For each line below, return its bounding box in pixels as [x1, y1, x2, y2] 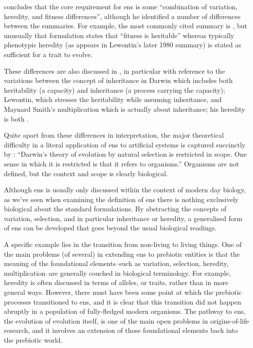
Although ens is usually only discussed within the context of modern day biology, [4, 184, 246, 195]
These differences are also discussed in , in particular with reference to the [4, 65, 225, 76]
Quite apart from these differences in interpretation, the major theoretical [4, 130, 224, 140]
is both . [4, 113, 29, 123]
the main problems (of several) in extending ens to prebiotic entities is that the [4, 248, 240, 259]
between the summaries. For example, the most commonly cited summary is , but [4, 20, 247, 31]
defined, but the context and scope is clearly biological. [4, 168, 168, 178]
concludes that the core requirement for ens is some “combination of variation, [4, 1, 237, 11]
